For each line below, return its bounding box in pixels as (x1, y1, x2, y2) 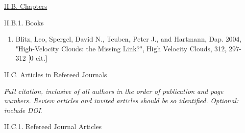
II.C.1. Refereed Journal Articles (4, 121, 102, 132)
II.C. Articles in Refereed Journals (4, 69, 107, 79)
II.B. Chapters (4, 1, 48, 11)
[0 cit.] (28, 53, 48, 63)
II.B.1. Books (4, 17, 44, 27)
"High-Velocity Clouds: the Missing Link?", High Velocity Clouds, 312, (15, 43, 227, 53)
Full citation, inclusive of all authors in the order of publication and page (4, 86, 223, 96)
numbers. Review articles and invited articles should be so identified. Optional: (4, 95, 239, 106)
